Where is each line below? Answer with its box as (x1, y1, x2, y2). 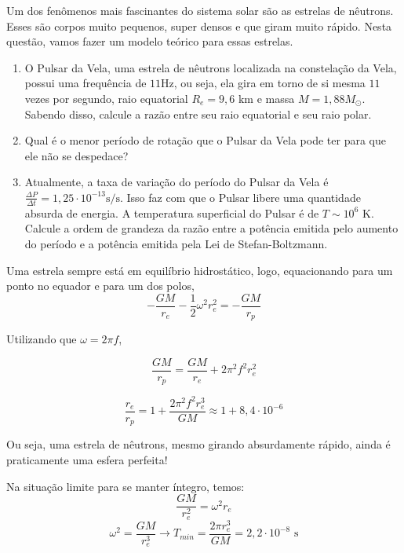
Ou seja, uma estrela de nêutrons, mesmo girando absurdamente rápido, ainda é (6, 436, 391, 452)
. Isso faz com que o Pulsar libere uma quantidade (119, 189, 361, 205)
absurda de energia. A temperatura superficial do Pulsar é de (24, 204, 319, 221)
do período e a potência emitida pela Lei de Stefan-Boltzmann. (24, 235, 328, 251)
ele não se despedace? (24, 147, 129, 163)
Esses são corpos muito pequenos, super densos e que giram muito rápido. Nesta (6, 17, 392, 34)
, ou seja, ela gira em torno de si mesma (173, 75, 366, 91)
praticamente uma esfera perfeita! (6, 451, 168, 467)
